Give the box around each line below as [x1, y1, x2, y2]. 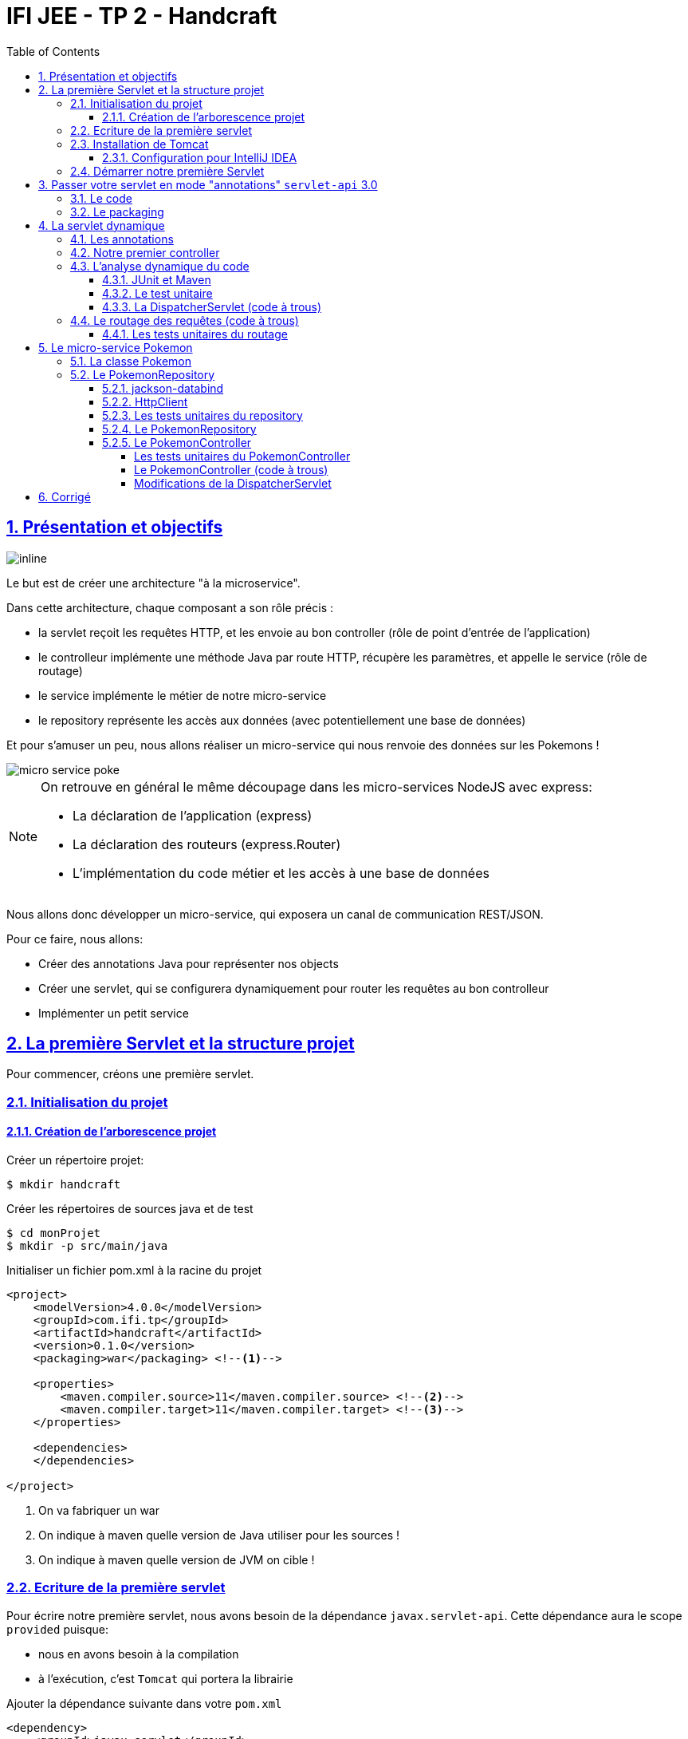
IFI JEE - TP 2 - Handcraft [6, 2, 277, 30]
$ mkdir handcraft [6, 1178, 121, 1192]
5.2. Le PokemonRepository [70, 367, 215, 381]
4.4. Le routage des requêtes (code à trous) [70, 313, 299, 327]
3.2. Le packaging [70, 204, 164, 219]
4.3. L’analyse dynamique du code [70, 259, 250, 273]
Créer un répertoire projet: [6, 1153, 144, 1168]
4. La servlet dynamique [38, 218, 165, 232]
